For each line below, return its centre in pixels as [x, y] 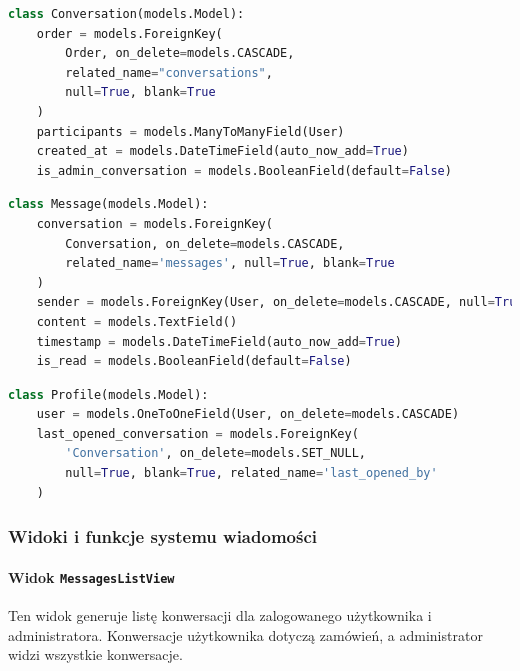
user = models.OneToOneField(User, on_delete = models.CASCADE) [248, 414]
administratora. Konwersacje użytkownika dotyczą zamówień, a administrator [245, 634]
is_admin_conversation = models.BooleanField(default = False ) [244, 170]
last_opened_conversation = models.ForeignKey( [197, 433]
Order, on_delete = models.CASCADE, [180, 53]
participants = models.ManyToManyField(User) [190, 131]
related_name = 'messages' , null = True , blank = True [230, 263]
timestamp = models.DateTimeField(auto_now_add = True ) [219, 341]
